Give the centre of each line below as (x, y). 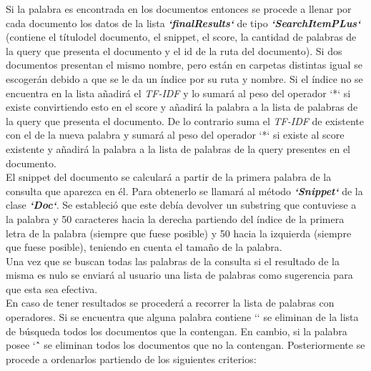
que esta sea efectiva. (52, 288)
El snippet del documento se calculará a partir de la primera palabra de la (169, 177)
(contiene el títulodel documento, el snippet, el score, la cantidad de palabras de (181, 37)
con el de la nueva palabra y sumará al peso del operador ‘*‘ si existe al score (175, 135)
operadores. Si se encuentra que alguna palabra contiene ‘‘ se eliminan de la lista (182, 317)
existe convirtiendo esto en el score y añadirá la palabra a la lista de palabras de (182, 107)
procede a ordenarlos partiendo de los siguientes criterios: (131, 358)
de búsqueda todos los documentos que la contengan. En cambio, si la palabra (177, 331)
